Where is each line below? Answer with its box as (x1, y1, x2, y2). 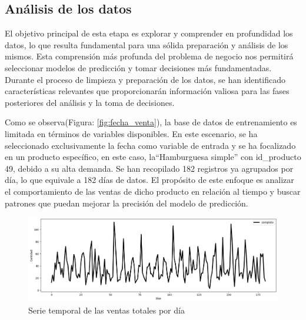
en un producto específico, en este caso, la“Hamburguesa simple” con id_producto (5, 151, 301, 163)
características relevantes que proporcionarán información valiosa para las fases (5, 85, 290, 97)
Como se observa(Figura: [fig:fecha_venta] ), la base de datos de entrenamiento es (5, 116, 297, 128)
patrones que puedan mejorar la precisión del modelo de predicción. (5, 196, 248, 209)
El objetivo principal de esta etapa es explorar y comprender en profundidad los (5, 27, 293, 39)
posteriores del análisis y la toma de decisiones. (5, 96, 175, 108)
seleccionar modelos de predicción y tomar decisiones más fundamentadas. (5, 61, 272, 74)
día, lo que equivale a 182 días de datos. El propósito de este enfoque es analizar (5, 174, 294, 186)
